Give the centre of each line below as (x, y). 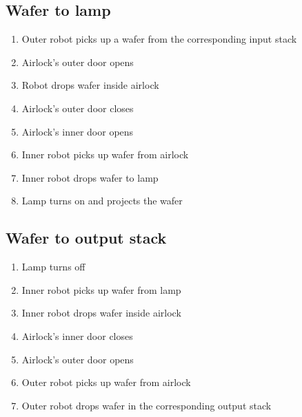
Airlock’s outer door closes (78, 108)
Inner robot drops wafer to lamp (90, 177)
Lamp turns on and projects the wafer (102, 201)
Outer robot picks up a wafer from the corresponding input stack (159, 39)
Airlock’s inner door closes (77, 335)
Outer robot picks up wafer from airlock (106, 382)
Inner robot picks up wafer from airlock (105, 154)
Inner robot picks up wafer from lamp (101, 289)
